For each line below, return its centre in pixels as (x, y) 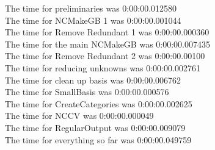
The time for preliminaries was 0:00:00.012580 (91, 8)
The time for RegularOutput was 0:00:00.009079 (95, 127)
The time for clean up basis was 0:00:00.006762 (93, 80)
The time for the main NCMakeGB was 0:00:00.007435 (107, 44)
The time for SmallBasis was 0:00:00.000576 (87, 92)
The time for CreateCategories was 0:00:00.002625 (99, 103)
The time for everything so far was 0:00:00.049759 (98, 139)
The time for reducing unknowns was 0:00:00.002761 (103, 67)
